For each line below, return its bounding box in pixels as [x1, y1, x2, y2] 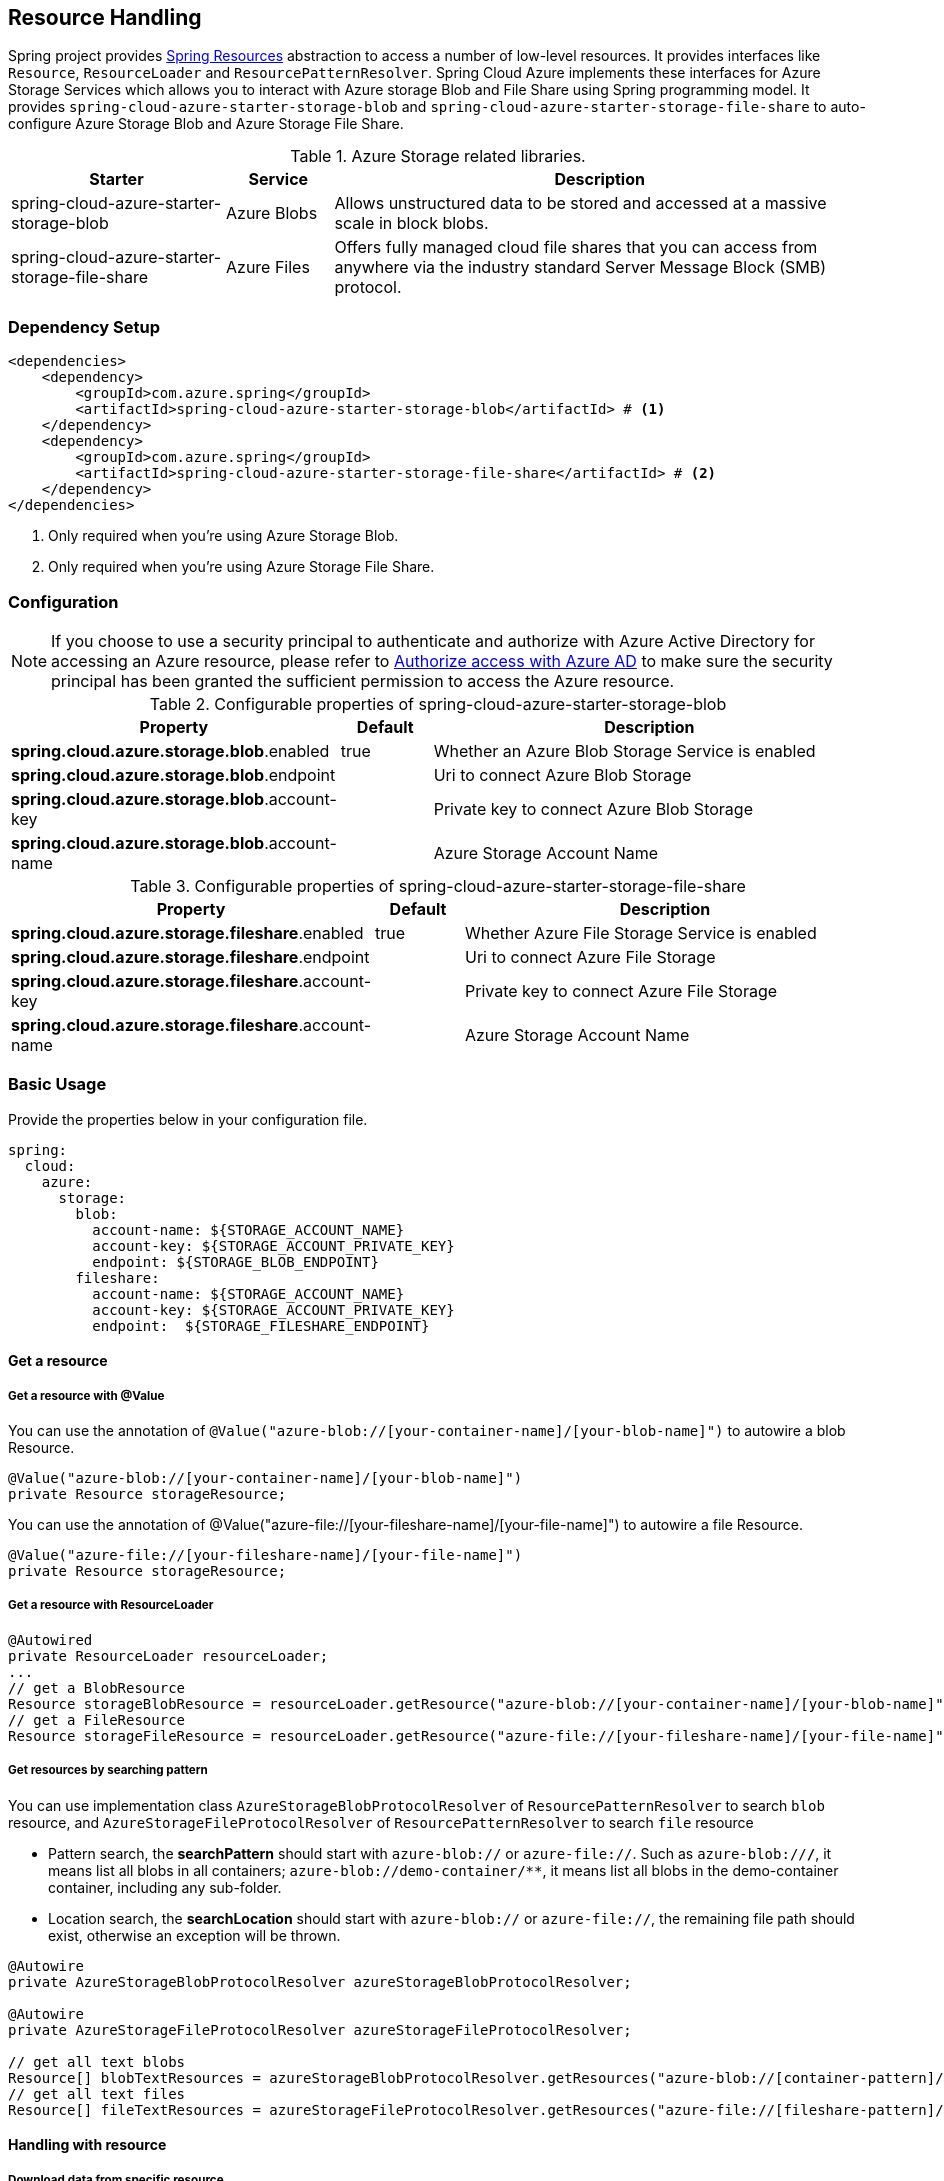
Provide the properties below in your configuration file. [8, 1110, 368, 1128]
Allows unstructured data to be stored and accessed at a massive [334, 193, 827, 214]
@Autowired [8, 1631, 93, 1648]
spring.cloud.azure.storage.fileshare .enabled [11, 922, 364, 943]
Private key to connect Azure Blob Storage [433, 798, 753, 819]
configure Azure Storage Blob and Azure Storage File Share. [8, 115, 404, 133]
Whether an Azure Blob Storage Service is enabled [433, 740, 816, 761]
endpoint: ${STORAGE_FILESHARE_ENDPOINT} [92, 1317, 430, 1334]
